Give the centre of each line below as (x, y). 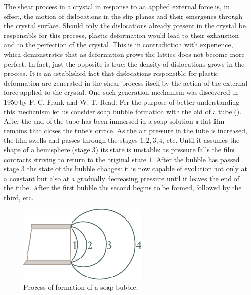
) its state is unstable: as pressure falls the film (165, 149)
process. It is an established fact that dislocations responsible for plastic (111, 73)
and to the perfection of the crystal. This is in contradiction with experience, (118, 45)
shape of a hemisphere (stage (47, 149)
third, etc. (19, 197)
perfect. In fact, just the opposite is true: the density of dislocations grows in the (124, 64)
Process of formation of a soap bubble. (81, 287)
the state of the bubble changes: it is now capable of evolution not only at (137, 169)
